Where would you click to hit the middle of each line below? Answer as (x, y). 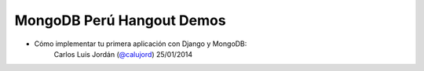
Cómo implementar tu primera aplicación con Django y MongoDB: (141, 44)
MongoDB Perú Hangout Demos (121, 20)
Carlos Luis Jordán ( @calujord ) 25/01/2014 (123, 54)
